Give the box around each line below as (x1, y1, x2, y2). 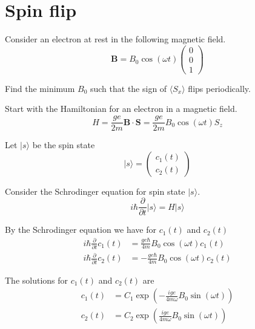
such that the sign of (90, 82, 167, 94)
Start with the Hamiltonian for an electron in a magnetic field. (5, 102, 237, 115)
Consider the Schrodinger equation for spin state (5, 184, 185, 197)
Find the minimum (5, 82, 75, 94)
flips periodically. (188, 82, 251, 94)
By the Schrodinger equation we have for (5, 223, 156, 236)
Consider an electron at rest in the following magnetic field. (5, 33, 226, 45)
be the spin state (32, 138, 95, 151)
